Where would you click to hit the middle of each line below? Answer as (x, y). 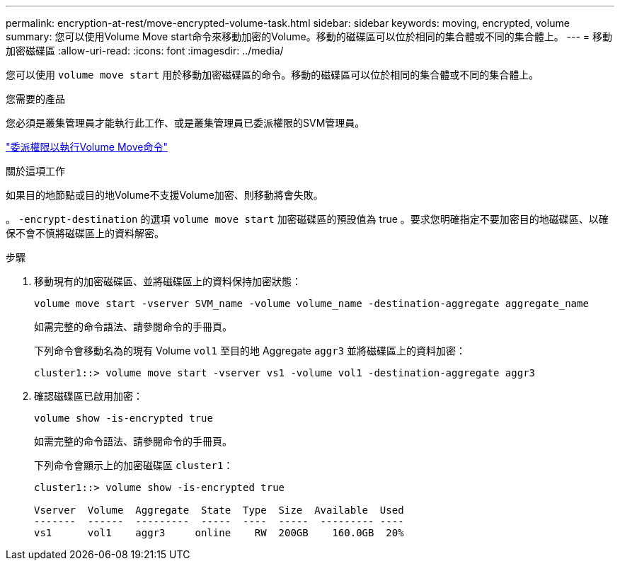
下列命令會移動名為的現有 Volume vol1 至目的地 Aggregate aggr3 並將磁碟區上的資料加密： (250, 351)
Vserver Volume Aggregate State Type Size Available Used (219, 510)
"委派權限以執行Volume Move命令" (87, 147)
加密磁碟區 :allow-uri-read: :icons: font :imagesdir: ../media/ (145, 51)
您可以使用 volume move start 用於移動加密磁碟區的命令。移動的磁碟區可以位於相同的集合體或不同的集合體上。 (272, 75)
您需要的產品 (35, 99)
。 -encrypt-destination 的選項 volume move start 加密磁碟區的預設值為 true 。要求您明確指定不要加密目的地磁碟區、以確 (307, 219)
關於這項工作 (35, 171)
